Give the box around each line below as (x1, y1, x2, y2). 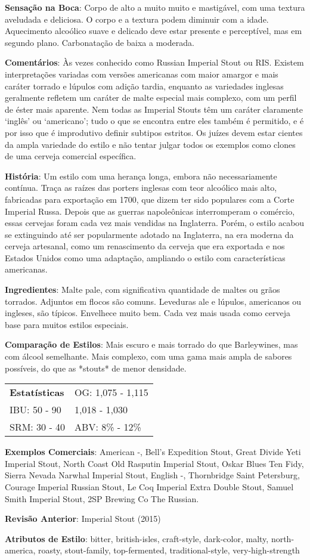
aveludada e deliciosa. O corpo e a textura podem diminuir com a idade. (5, 13, 269, 25)
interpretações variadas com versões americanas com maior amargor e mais (5, 67, 278, 80)
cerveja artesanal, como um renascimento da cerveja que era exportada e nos (5, 240, 285, 252)
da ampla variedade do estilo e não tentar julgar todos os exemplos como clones (5, 138, 296, 150)
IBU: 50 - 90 (10, 403, 61, 417)
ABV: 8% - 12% (75, 420, 141, 434)
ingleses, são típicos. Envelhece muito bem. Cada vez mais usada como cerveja (5, 307, 290, 319)
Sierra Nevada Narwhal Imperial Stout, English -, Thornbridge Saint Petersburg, (5, 469, 300, 481)
